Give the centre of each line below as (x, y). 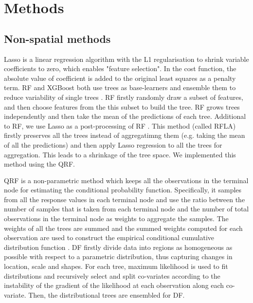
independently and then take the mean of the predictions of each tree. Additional (125, 116)
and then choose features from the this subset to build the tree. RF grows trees (122, 106)
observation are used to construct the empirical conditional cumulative (109, 237)
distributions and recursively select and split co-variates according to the (112, 275)
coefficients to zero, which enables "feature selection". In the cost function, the (120, 68)
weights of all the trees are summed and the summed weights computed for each (123, 228)
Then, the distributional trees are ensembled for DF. (107, 294)
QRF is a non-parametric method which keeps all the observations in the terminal (126, 180)
